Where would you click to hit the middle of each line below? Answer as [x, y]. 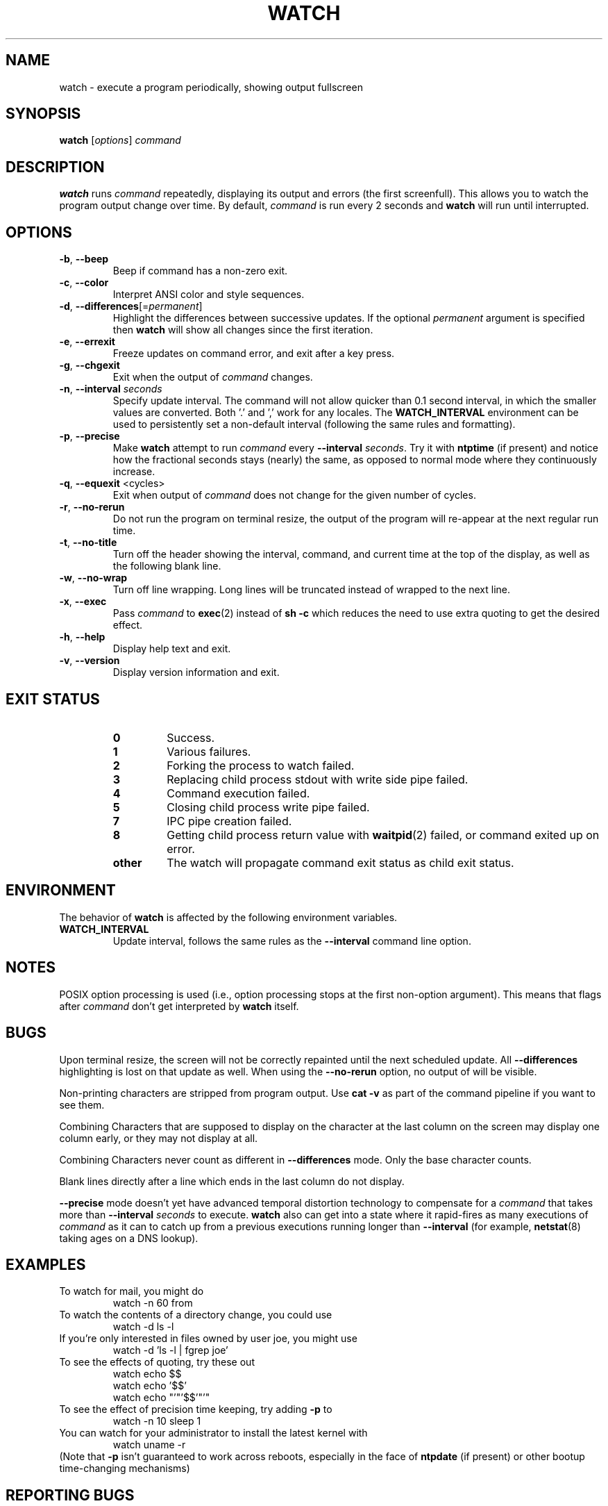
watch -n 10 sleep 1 [157, 1421]
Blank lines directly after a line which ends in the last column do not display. [232, 1181]
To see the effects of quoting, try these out [157, 1362]
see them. [82, 1104]
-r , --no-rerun [92, 507]
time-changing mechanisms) [125, 1468]
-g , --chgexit [90, 365]
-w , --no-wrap [93, 578]
